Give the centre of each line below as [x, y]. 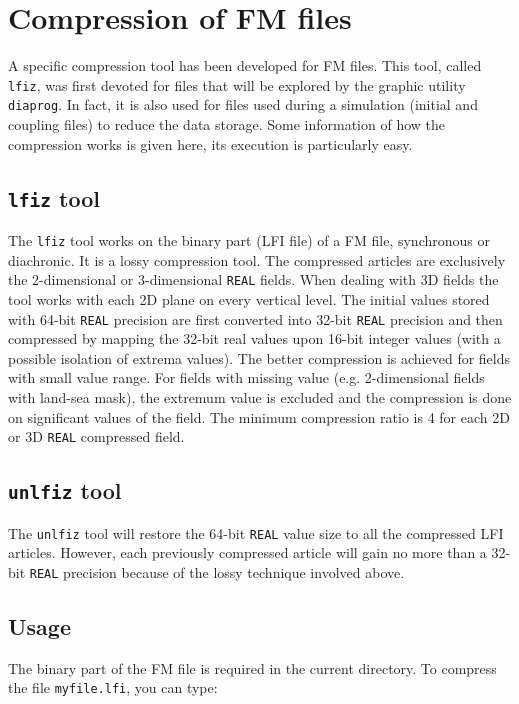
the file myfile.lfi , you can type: [113, 687]
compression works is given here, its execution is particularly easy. [210, 143]
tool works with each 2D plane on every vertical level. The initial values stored [249, 298]
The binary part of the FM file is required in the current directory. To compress [252, 667]
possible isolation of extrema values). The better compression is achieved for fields [259, 357]
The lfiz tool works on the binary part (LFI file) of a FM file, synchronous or [249, 240]
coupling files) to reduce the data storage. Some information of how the [226, 124]
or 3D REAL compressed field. [96, 436]
